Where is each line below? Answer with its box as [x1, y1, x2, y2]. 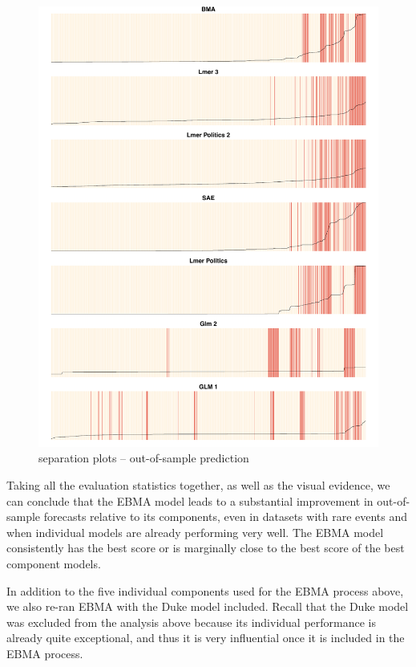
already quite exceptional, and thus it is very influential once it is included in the [6, 629, 405, 646]
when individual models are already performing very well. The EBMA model [6, 523, 384, 540]
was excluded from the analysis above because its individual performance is [6, 613, 377, 630]
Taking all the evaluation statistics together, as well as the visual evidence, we [6, 477, 390, 494]
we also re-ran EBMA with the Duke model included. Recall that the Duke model [6, 598, 409, 615]
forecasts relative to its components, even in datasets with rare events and [43, 508, 408, 525]
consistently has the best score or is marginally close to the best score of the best [6, 539, 405, 556]
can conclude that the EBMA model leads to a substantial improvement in [6, 492, 374, 509]
